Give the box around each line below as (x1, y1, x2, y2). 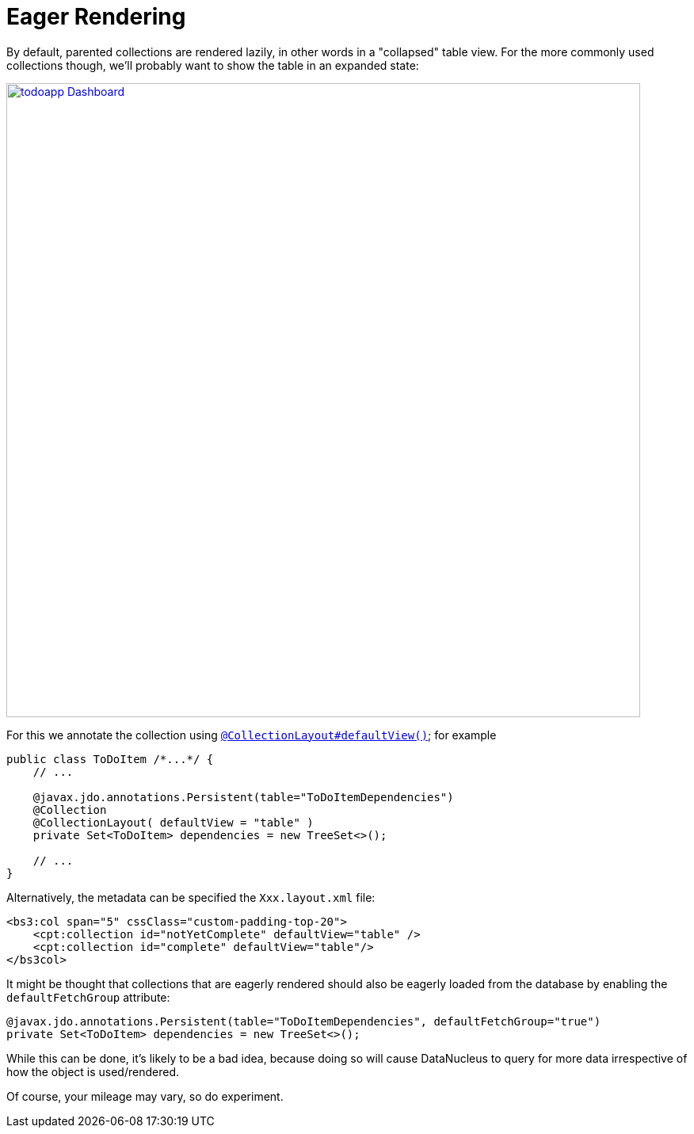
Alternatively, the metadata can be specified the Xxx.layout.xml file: (6, 890, 376, 904)
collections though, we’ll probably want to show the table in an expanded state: (6, 58, 419, 72)
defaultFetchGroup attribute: (6, 990, 170, 1004)
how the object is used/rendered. (6, 1064, 179, 1079)
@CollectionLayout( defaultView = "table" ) (32, 815, 314, 829)
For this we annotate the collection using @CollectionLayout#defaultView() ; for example (6, 727, 497, 742)
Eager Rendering (6, 3, 186, 30)
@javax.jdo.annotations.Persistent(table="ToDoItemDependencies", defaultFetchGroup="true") (6, 1014, 601, 1028)
